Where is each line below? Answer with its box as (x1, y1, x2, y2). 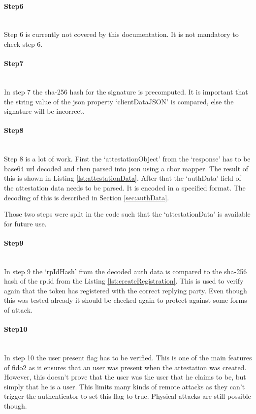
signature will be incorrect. (4, 106, 85, 116)
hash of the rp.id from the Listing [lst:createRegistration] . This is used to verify (4, 276, 244, 286)
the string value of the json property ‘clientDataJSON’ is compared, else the (4, 96, 234, 106)
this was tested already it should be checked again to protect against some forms (4, 295, 247, 305)
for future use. (4, 218, 47, 228)
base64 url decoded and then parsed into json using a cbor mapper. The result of (4, 163, 249, 173)
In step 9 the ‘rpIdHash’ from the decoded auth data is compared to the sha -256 (4, 266, 247, 276)
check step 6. (4, 38, 43, 49)
